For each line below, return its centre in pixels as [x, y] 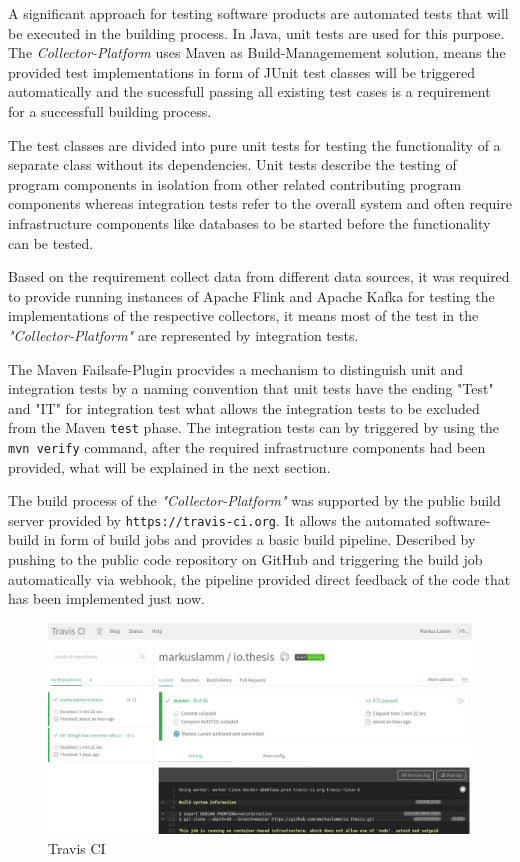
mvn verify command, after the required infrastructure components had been [247, 446]
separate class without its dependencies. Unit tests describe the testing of [232, 164]
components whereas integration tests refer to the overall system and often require [260, 203]
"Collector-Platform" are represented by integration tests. [183, 334]
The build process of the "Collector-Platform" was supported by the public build [254, 500]
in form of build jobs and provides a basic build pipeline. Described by [259, 539]
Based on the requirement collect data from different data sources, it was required [259, 276]
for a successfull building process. [110, 110]
